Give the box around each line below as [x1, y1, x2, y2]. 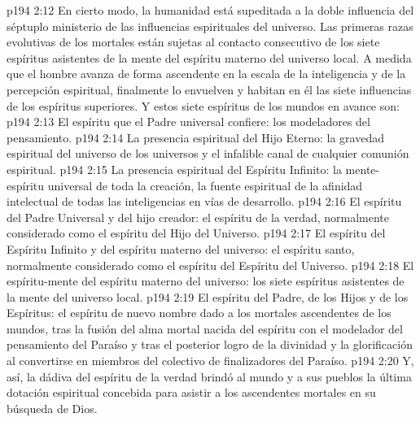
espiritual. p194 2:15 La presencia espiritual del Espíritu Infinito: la [7, 160, 342, 177]
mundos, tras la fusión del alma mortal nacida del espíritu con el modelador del [7, 320, 403, 337]
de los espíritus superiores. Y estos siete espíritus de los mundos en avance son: [7, 97, 400, 114]
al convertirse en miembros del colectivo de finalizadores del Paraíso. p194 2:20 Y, [7, 352, 414, 369]
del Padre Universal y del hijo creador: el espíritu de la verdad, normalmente [7, 208, 390, 225]
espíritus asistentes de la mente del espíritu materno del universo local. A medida [7, 49, 412, 66]
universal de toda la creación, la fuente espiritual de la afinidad [47, 176, 363, 194]
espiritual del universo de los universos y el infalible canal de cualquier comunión [7, 145, 409, 162]
